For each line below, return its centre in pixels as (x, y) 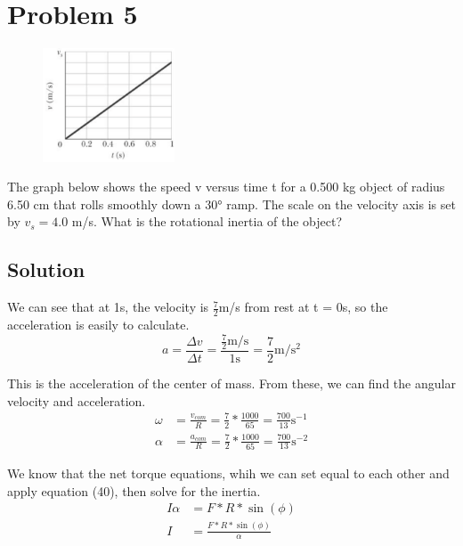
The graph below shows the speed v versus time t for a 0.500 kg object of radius (226, 187)
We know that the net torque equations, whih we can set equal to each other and (228, 473)
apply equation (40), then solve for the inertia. (134, 490)
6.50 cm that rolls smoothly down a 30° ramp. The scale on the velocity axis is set (231, 204)
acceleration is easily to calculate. (98, 325)
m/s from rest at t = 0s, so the (303, 307)
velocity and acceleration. (77, 400)
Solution (46, 269)
